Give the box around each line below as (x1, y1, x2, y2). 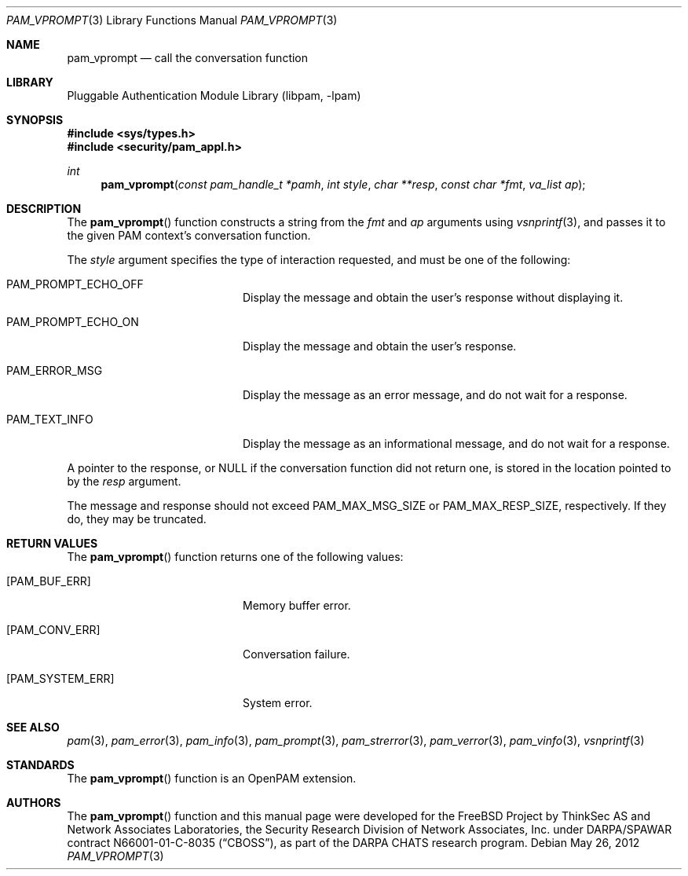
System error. (243, 696, 313, 709)
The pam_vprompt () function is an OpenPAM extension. (67, 772, 357, 785)
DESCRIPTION (6, 202, 82, 215)
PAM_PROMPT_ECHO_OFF (6, 277, 144, 291)
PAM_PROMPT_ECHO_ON (6, 315, 139, 328)
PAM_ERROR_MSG (6, 364, 103, 377)
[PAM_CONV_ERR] (6, 623, 101, 636)
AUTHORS (6, 796, 61, 809)
